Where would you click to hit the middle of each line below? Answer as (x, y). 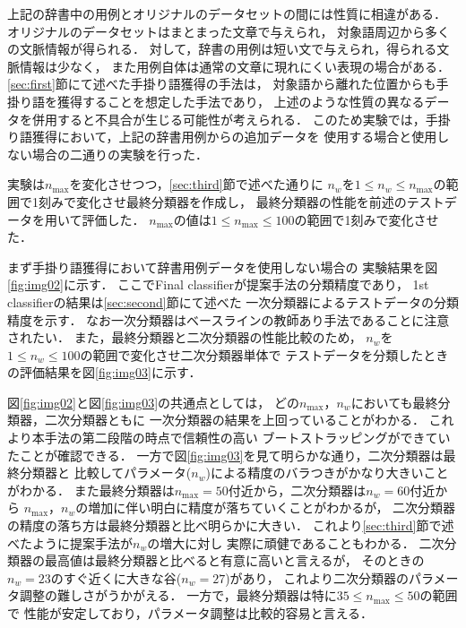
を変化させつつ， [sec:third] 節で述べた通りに (196, 184)
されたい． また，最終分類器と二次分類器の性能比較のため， (185, 337)
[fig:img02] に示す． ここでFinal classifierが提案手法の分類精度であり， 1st (218, 284)
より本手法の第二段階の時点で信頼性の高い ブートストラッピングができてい (229, 438)
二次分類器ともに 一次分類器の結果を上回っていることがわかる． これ (249, 420)
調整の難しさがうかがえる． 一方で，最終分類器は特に (178, 595)
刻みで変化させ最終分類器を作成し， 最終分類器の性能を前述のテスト (241, 201)
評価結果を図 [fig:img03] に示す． (110, 372)
